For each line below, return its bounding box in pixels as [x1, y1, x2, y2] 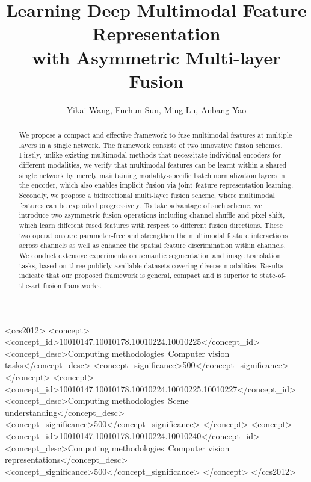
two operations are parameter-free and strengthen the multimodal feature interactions [19, 230, 288, 240]
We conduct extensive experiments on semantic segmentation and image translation [19, 250, 281, 260]
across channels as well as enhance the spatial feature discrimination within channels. [19, 240, 286, 250]
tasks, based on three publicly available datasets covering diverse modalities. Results [19, 260, 283, 270]
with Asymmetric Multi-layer [32, 45, 281, 69]
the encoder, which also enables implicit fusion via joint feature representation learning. [19, 180, 294, 190]
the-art [19, 280, 41, 290]
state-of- [260, 270, 286, 280]
